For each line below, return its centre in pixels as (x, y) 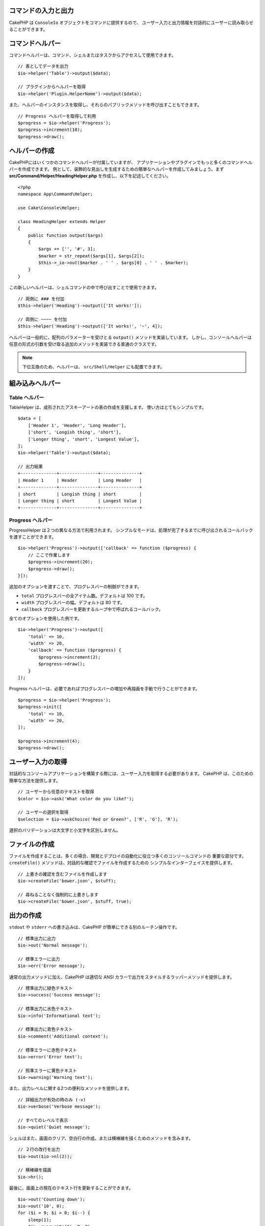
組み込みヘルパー (35, 383)
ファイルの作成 (32, 844)
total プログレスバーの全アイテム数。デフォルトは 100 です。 (84, 595)
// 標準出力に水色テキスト (45, 1009)
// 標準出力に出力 (37, 938)
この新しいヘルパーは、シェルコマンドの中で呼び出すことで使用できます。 (84, 287)
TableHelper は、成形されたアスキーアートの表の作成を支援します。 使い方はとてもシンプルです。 (108, 407)
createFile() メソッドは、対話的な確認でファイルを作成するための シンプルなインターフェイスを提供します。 (122, 863)
